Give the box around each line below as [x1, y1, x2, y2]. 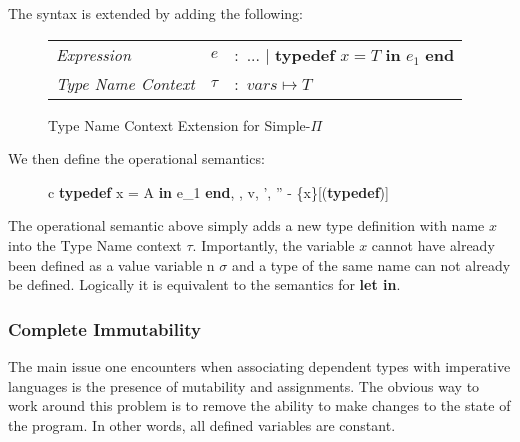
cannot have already [371, 234, 495, 255]
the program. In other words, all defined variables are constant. [8, 414, 396, 435]
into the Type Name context [8, 234, 182, 255]
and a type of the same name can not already [231, 254, 511, 275]
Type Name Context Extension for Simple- [48, 114, 311, 135]
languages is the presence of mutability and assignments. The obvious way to [8, 375, 480, 396]
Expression [56, 42, 131, 66]
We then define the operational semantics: [8, 148, 265, 169]
